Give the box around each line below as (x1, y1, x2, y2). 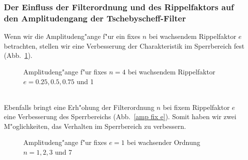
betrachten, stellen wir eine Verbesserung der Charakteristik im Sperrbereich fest (4, 40, 245, 51)
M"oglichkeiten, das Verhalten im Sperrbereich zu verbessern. (4, 121, 186, 131)
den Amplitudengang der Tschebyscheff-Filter (4, 12, 186, 24)
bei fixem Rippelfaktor (163, 102, 230, 112)
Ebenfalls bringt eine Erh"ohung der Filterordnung (4, 102, 154, 112)
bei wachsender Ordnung (127, 137, 200, 147)
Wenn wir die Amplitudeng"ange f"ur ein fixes (4, 31, 140, 41)
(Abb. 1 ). (4, 50, 33, 60)
